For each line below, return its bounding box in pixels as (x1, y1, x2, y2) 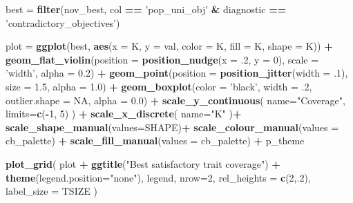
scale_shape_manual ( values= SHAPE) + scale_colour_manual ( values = (6, 119, 339, 134)
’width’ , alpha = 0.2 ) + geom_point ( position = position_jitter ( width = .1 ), (6, 66, 348, 80)
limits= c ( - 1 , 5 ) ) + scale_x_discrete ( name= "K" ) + (6, 106, 242, 121)
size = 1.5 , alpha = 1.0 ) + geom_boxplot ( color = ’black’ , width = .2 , (6, 79, 312, 93)
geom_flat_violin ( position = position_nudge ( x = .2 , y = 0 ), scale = (6, 52, 319, 66)
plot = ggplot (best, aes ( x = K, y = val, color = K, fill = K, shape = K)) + (6, 39, 333, 53)
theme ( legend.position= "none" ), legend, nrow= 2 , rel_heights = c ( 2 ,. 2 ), (6, 170, 311, 184)
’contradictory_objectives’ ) (6, 15, 120, 30)
